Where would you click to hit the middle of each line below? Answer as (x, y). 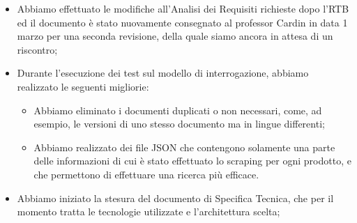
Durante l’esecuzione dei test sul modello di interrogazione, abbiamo (163, 73)
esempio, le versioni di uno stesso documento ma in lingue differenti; (179, 124)
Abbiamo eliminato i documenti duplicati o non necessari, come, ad (178, 110)
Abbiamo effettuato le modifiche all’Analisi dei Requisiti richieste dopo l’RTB (183, 8)
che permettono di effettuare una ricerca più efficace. (146, 174)
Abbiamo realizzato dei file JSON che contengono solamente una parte (184, 147)
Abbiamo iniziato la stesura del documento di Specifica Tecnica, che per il (175, 198)
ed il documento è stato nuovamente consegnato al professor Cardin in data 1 (182, 22)
